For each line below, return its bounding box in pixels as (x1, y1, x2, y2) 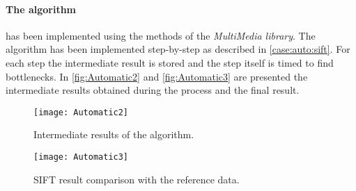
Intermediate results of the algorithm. (33, 127, 194, 142)
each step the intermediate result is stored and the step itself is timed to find (6, 55, 334, 69)
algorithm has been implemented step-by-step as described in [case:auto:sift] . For (6, 42, 350, 56)
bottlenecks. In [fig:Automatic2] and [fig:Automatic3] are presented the (6, 69, 308, 83)
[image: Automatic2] (33, 107, 129, 117)
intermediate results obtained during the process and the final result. (6, 83, 300, 97)
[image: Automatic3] (33, 152, 129, 163)
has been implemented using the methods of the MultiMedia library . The (6, 28, 316, 42)
